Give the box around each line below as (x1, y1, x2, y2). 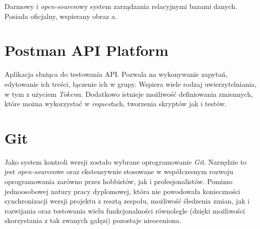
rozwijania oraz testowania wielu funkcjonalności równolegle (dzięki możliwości (4, 205, 245, 216)
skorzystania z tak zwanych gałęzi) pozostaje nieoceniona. (4, 215, 181, 226)
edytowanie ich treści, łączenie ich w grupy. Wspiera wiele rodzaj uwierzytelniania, (4, 78, 256, 89)
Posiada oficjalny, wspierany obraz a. (4, 10, 117, 21)
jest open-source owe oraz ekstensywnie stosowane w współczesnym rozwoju (4, 166, 233, 177)
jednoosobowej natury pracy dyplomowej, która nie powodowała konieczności (4, 186, 240, 196)
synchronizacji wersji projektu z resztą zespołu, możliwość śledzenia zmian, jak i (4, 196, 249, 206)
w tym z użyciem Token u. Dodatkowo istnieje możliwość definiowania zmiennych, (4, 88, 253, 99)
